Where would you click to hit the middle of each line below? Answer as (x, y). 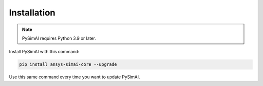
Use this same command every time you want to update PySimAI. (75, 77)
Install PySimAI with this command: (44, 52)
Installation (32, 13)
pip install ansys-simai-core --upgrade (68, 64)
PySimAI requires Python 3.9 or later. (59, 38)
